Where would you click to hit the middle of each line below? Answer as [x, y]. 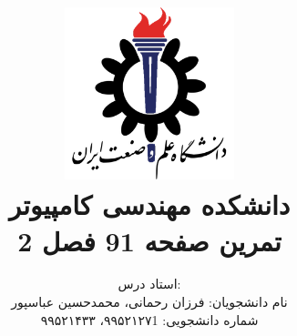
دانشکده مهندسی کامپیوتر [149, 204]
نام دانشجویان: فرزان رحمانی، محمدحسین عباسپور [149, 302]
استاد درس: [149, 284]
